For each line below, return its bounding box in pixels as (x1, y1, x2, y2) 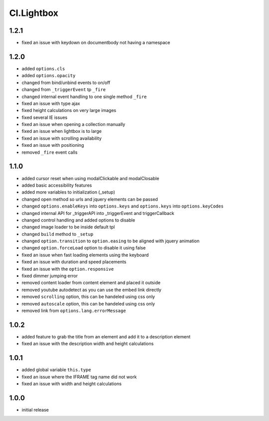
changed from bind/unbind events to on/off (21, 80, 111, 86)
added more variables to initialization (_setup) (21, 189, 116, 195)
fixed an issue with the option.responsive (21, 266, 114, 272)
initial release (21, 407, 49, 413)
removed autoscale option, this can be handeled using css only (21, 301, 155, 307)
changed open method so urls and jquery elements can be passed (21, 196, 158, 202)
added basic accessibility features (21, 182, 92, 188)
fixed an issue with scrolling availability (21, 135, 102, 141)
